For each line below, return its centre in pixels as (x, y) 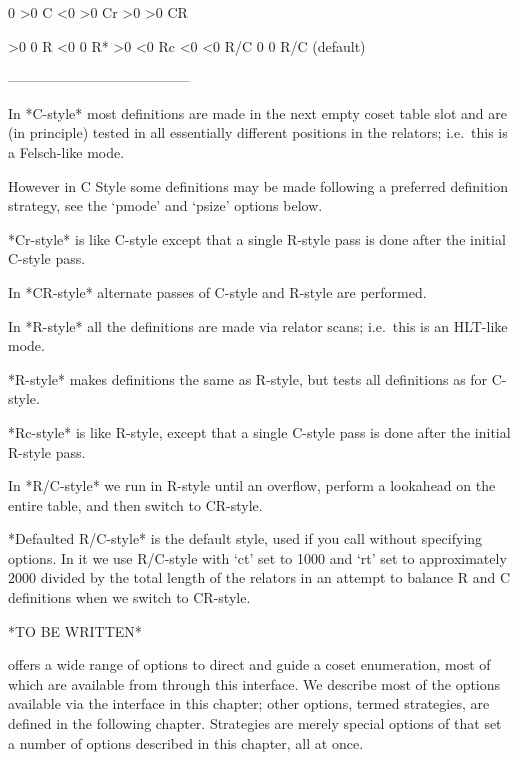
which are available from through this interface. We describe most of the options (254, 683)
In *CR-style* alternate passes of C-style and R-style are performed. (217, 291)
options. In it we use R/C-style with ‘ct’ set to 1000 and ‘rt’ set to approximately (257, 557)
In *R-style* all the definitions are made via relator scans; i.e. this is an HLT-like (258, 325)
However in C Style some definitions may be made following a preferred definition (258, 185)
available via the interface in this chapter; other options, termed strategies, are (249, 703)
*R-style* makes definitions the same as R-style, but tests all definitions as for (248, 378)
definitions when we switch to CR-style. (129, 597)
